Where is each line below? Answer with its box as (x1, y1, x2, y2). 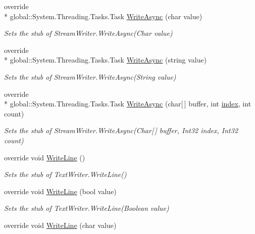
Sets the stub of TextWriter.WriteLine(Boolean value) (4, 203, 169, 213)
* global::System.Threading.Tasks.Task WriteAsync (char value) (4, 11, 202, 21)
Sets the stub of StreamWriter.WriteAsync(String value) (4, 71, 176, 82)
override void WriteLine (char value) (4, 219, 117, 230)
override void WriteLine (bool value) (4, 186, 117, 196)
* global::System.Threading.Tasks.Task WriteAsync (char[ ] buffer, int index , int (4, 98, 251, 109)
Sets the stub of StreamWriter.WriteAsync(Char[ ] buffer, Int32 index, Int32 (4, 125, 238, 136)
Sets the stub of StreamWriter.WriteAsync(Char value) (4, 28, 173, 38)
